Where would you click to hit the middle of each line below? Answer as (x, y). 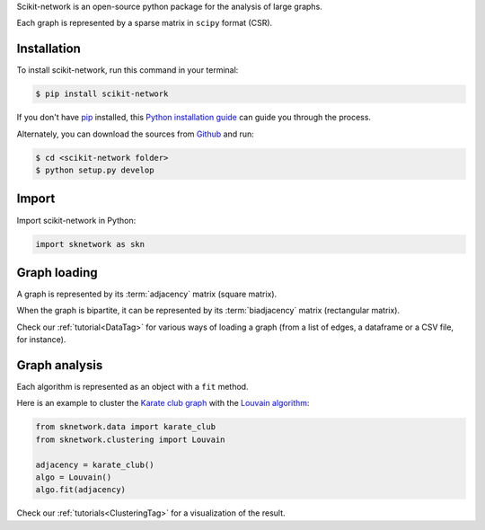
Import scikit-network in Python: (76, 220)
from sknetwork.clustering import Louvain (130, 439)
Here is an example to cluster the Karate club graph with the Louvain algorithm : (163, 403)
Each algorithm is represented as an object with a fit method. (132, 387)
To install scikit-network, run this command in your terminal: (128, 70)
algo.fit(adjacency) (80, 490)
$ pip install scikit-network (102, 94)
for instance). (41, 340)
